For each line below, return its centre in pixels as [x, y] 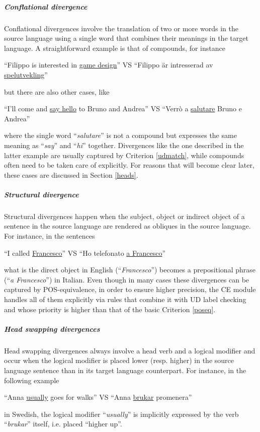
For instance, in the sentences [50, 236]
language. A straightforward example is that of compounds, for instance [115, 48]
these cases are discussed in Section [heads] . [71, 174]
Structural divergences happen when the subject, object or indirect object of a [124, 216]
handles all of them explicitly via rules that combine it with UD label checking [125, 299]
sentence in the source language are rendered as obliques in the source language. [127, 226]
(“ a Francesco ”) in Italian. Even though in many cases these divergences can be [127, 279]
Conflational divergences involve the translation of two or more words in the [121, 28]
